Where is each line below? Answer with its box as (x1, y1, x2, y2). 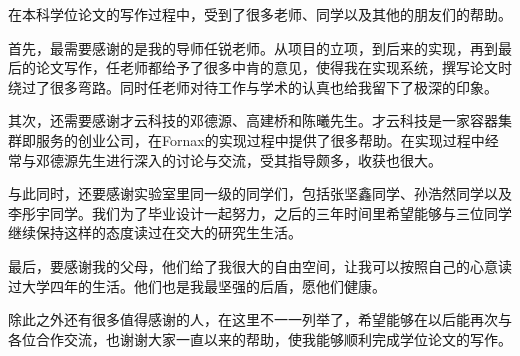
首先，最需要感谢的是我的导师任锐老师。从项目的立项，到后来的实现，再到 (8, 37, 498, 58)
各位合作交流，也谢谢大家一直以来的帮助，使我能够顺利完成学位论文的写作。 (8, 328, 512, 349)
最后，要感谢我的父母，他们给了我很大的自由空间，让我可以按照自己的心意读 (8, 255, 512, 276)
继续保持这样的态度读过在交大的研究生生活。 (8, 222, 302, 243)
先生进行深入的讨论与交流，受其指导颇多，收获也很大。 (77, 149, 442, 170)
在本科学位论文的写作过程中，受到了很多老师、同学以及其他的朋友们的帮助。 (8, 4, 512, 24)
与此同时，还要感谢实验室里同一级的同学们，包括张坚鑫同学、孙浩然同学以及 (8, 183, 512, 204)
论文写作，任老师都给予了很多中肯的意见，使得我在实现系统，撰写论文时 (35, 57, 512, 78)
